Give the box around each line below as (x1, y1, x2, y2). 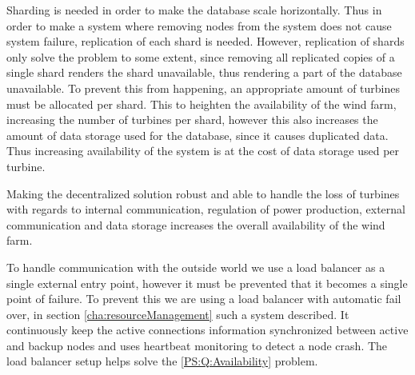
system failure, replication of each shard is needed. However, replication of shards (6, 33, 405, 50)
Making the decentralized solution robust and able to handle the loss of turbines (6, 185, 400, 201)
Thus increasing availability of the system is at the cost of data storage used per (6, 142, 400, 159)
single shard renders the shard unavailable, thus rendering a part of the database (6, 64, 402, 81)
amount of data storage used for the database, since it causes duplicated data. (6, 126, 389, 143)
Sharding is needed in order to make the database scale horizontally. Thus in (6, 2, 382, 18)
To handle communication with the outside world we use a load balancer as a (6, 258, 385, 275)
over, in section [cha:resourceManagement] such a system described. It (6, 305, 349, 322)
